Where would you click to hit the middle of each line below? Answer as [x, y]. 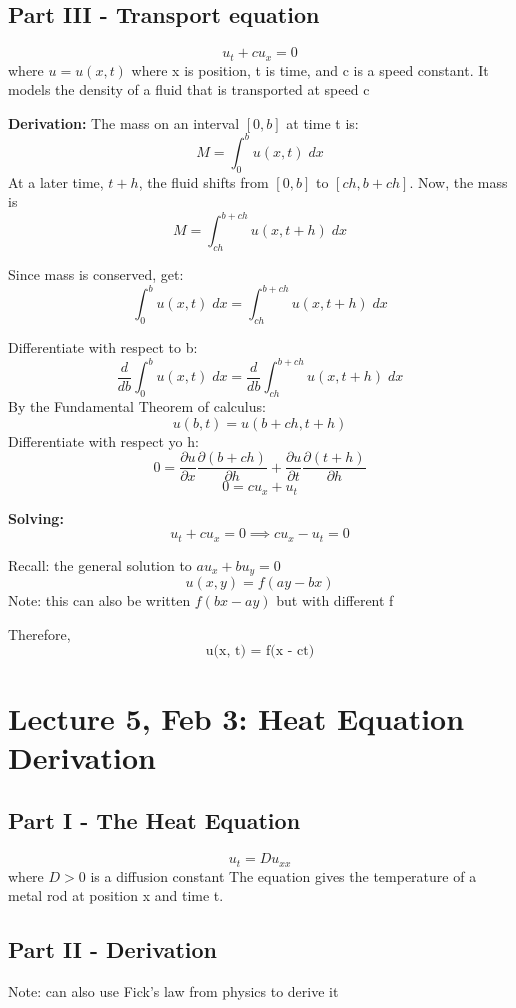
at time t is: [322, 122]
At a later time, [56, 181]
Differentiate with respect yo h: [103, 440]
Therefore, [39, 633]
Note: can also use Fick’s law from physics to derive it [173, 991]
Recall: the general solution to [100, 564]
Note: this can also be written [99, 600]
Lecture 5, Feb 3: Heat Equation [236, 717]
